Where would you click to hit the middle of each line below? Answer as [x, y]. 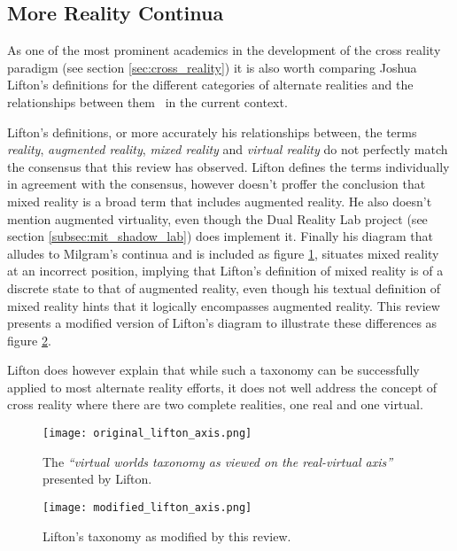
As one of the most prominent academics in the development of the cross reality [224, 50]
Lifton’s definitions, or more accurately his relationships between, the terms [212, 132]
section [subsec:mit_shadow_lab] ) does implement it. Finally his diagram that [220, 236]
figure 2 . [29, 340]
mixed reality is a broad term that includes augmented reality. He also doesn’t [220, 201]
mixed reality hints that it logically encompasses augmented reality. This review [224, 305]
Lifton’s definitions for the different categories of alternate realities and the [210, 85]
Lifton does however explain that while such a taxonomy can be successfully [213, 370]
